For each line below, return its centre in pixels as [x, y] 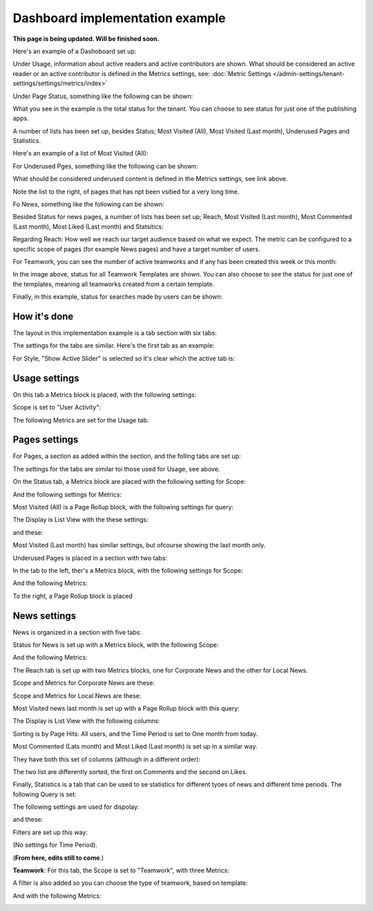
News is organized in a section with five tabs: [77, 632]
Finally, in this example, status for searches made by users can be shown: [118, 297]
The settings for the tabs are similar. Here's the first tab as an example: [114, 346]
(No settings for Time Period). [55, 845]
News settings [45, 616]
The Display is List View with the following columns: [86, 721]
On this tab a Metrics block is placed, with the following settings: [105, 395]
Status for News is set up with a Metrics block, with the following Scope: [116, 645]
